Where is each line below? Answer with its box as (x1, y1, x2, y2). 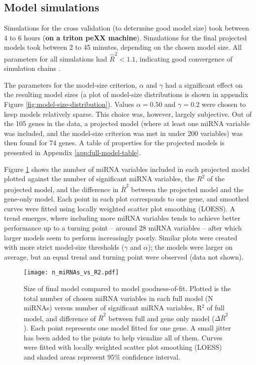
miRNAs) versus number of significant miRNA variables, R (24, 302, 202, 313)
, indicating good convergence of (135, 53, 232, 64)
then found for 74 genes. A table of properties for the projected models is (4, 137, 225, 148)
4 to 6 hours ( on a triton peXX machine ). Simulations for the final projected (4, 32, 247, 42)
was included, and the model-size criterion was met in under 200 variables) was (4, 128, 243, 138)
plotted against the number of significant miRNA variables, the (4, 173, 195, 184)
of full (207, 302, 225, 313)
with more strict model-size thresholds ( (4, 242, 125, 252)
